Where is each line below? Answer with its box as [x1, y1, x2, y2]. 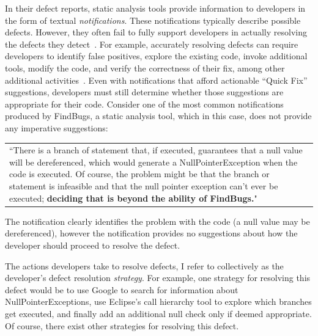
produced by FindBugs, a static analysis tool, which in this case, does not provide [5, 109, 312, 122]
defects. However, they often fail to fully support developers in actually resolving [5, 26, 307, 38]
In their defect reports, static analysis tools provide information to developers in [5, 2, 306, 14]
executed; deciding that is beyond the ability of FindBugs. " [9, 191, 257, 204]
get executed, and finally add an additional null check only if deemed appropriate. [5, 307, 312, 320]
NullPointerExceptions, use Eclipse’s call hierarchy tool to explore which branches [5, 295, 312, 308]
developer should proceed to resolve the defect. [5, 238, 180, 251]
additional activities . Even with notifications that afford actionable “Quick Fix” [5, 73, 308, 86]
